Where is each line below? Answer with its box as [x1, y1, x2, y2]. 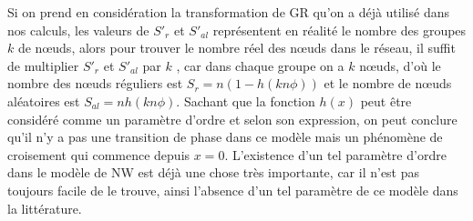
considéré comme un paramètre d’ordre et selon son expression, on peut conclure [7, 109, 458, 128]
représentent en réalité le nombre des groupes [212, 20, 467, 39]
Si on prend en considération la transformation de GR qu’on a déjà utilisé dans [7, 3, 449, 21]
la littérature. [7, 198, 82, 217]
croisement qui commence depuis [7, 145, 190, 164]
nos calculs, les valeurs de [7, 20, 149, 39]
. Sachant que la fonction [176, 91, 315, 110]
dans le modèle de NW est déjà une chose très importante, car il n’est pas [7, 163, 420, 182]
